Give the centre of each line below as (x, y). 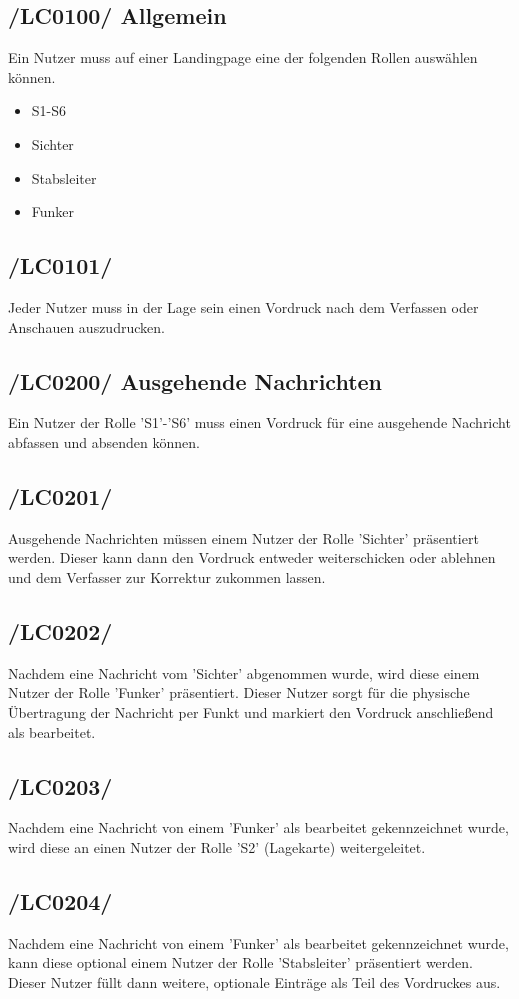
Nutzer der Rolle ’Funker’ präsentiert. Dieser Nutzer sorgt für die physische (239, 692)
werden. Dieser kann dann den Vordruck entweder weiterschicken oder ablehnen (252, 557)
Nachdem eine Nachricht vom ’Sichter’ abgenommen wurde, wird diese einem (244, 672)
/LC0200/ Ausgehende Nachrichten (195, 380)
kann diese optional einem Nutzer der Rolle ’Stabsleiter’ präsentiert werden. (240, 962)
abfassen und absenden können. (104, 441)
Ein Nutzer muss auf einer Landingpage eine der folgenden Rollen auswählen (243, 57)
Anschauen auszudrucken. (86, 326)
